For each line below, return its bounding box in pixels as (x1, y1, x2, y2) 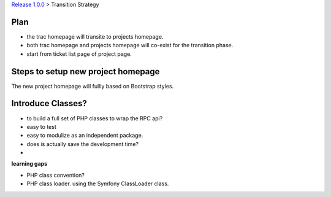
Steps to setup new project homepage (11, 66, 160, 77)
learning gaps (11, 160, 48, 168)
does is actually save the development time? (26, 140, 139, 147)
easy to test (26, 123, 56, 130)
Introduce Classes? (11, 98, 87, 109)
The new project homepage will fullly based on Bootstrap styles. (11, 82, 174, 90)
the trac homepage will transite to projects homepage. (26, 33, 164, 40)
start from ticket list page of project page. (26, 50, 132, 58)
